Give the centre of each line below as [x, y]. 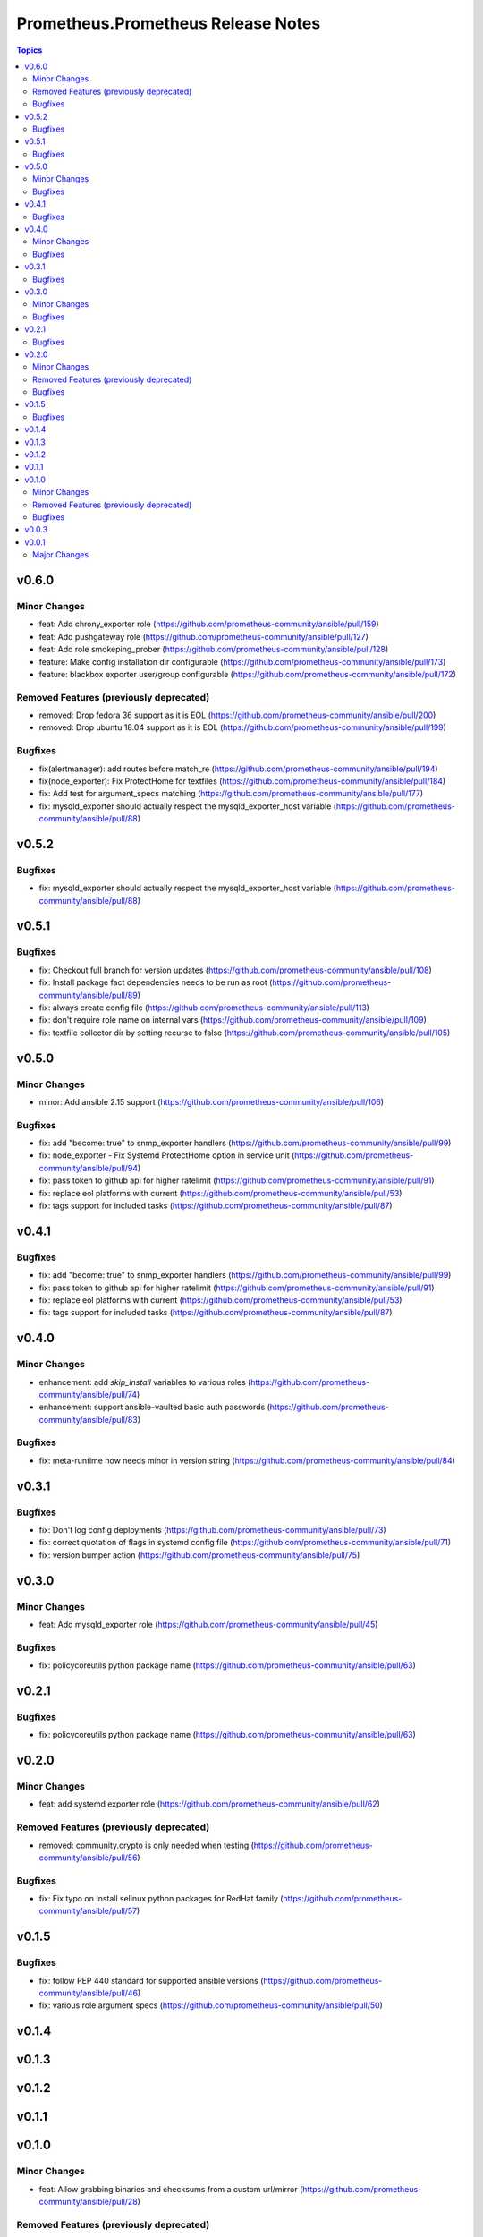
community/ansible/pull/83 [88, 1419]
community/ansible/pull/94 [89, 1168]
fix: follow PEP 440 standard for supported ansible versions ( [151, 1980]
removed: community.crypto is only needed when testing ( [147, 1845]
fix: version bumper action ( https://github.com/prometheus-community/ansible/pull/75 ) [199, 1555]
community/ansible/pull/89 [88, 995]
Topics [30, 50]
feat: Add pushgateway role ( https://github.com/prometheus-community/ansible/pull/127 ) [203, 636]
